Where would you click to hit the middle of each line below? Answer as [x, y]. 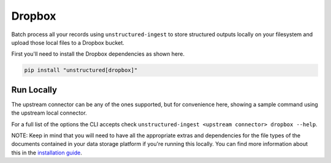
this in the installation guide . [47, 153]
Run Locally [34, 90]
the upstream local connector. [49, 113]
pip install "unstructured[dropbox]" [81, 70]
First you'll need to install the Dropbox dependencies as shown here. [98, 54]
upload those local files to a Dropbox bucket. [68, 42]
